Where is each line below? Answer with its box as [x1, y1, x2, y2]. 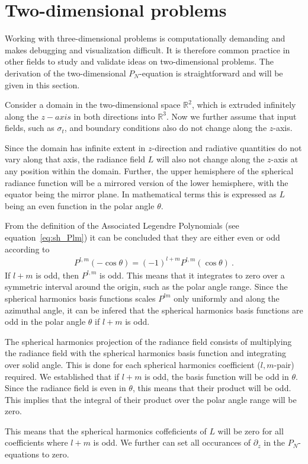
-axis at [271, 153, 299, 165]
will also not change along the [156, 153, 265, 165]
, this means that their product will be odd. [132, 382, 291, 394]
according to [5, 242, 50, 255]
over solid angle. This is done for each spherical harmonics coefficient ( [5, 358, 261, 370]
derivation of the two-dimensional [5, 66, 126, 79]
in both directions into [73, 110, 155, 122]
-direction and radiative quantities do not [152, 141, 302, 153]
